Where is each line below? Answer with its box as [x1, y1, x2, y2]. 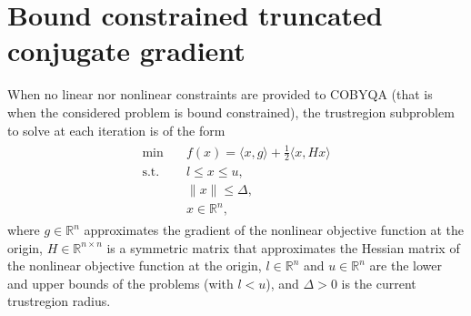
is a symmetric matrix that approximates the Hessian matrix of [106, 238, 460, 257]
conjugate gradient [7, 32, 246, 69]
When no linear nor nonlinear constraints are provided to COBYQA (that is [7, 85, 433, 104]
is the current [341, 273, 416, 292]
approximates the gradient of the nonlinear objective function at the [84, 220, 465, 240]
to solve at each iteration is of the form [7, 120, 225, 139]
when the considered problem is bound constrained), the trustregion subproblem [7, 102, 455, 121]
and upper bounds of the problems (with [7, 273, 234, 292]
